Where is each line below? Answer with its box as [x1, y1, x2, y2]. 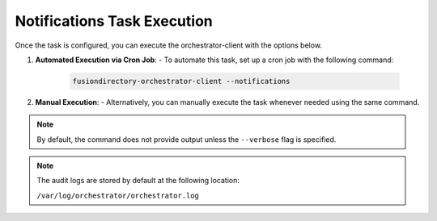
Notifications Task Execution [15, 12, 214, 30]
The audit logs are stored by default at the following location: [36, 176, 240, 186]
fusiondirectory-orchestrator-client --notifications [72, 77, 291, 85]
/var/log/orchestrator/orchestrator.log [36, 190, 200, 200]
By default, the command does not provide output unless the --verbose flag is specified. [36, 134, 337, 144]
